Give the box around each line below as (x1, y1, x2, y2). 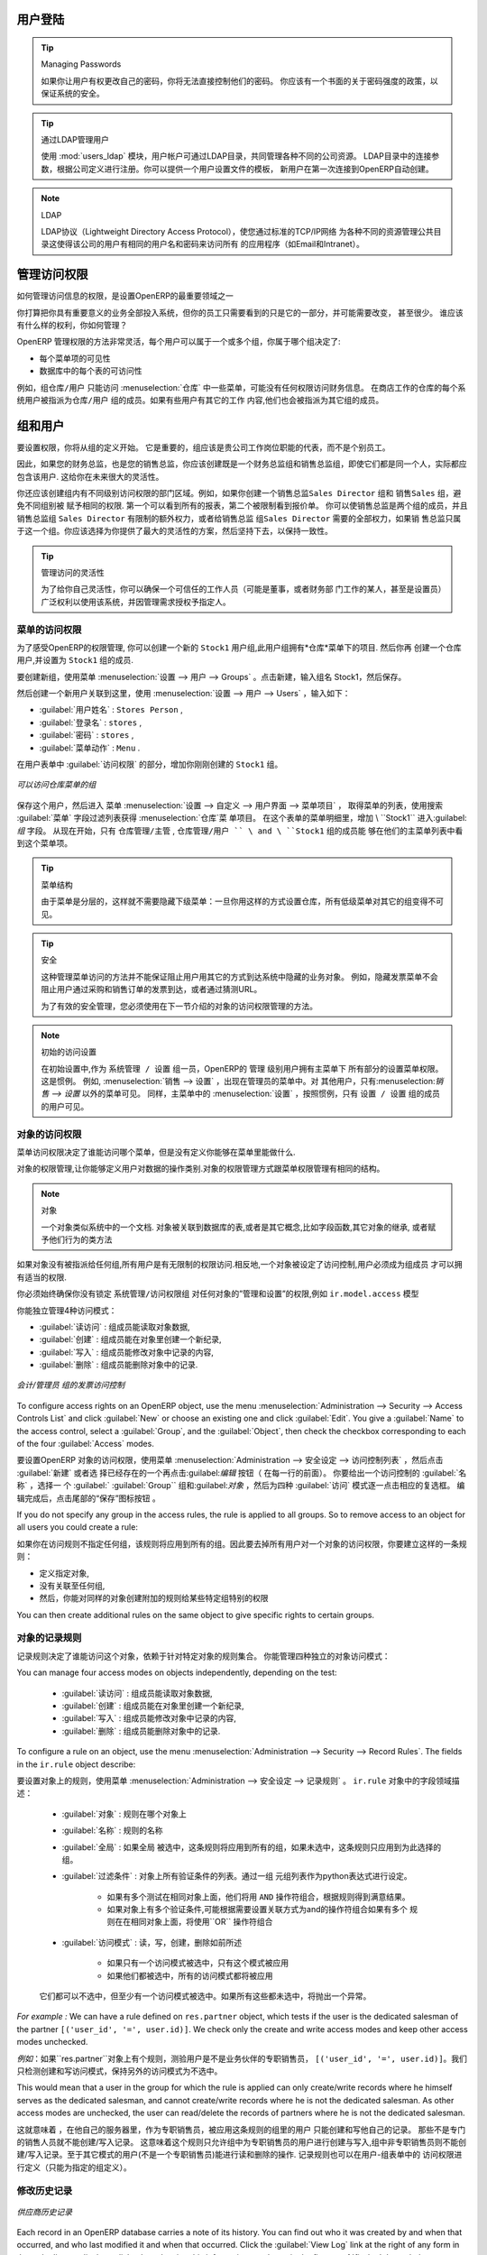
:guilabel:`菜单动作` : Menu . (39, 742, 141, 753)
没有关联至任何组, (39, 1579, 106, 1591)
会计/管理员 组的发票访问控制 (16, 1380, 125, 1391)
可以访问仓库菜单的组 (16, 779, 96, 790)
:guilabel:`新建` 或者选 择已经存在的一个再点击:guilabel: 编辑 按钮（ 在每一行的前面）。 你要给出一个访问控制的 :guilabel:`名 (16, 1467, 467, 1478)
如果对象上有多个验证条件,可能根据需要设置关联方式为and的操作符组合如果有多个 (106, 1904, 408, 1915)
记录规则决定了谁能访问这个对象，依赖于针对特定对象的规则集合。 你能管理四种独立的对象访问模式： (16, 1651, 391, 1661)
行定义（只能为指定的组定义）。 (16, 2161, 132, 2173)
